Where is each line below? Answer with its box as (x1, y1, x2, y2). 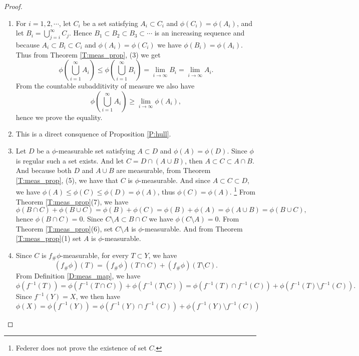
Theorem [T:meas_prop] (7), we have (16, 196, 129, 206)
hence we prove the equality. (16, 111, 103, 122)
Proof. (4, 1, 23, 11)
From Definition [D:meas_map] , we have (16, 270, 141, 281)
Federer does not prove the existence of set (16, 342, 147, 353)
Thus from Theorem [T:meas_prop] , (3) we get (16, 49, 161, 59)
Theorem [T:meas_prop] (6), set (16, 223, 113, 233)
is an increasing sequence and (154, 27, 245, 38)
